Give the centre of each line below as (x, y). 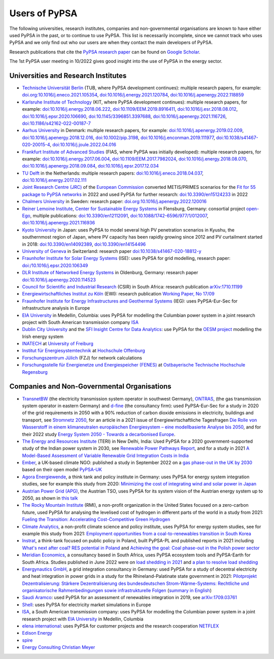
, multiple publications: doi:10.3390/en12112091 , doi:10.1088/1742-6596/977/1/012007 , (119, 216)
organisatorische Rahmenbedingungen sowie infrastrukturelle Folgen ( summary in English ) (117, 590)
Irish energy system (43, 336)
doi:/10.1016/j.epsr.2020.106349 (55, 265)
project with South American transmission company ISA (80, 322)
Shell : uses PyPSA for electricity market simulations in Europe (87, 605)
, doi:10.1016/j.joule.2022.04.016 (83, 145)
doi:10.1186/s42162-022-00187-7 (56, 123)
